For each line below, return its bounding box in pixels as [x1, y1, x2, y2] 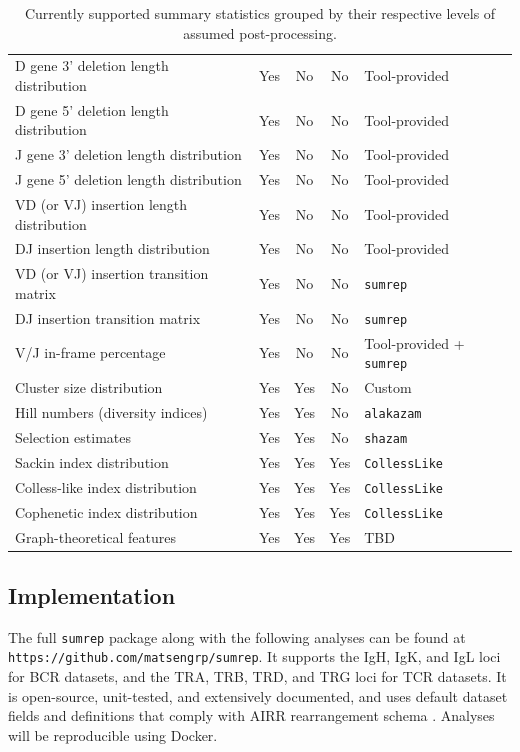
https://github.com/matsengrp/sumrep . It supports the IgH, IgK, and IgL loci [8, 646, 501, 667]
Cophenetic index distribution [15, 501, 198, 522]
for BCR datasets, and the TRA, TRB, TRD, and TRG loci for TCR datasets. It [8, 666, 507, 687]
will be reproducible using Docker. [8, 724, 218, 745]
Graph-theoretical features [15, 526, 176, 547]
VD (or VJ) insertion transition [15, 263, 209, 284]
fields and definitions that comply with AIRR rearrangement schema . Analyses [8, 705, 495, 726]
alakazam [364, 406, 422, 421]
